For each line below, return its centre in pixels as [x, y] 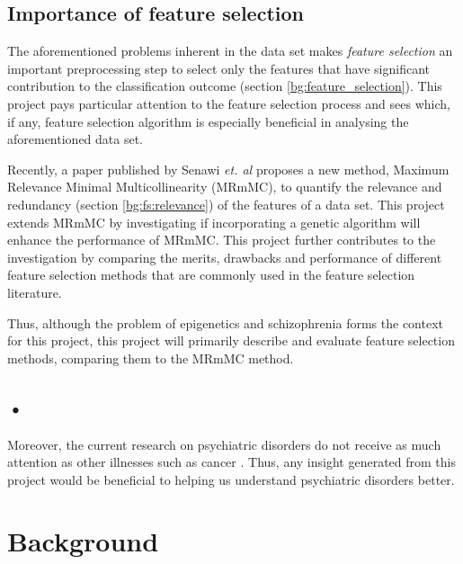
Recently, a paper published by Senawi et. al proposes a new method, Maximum [228, 169]
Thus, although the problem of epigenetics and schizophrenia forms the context [225, 322]
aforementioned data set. [76, 139]
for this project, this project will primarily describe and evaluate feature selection [231, 340]
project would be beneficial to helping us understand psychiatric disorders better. [231, 479]
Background [83, 541]
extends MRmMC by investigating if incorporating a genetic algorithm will [214, 222]
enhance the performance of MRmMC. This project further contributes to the [222, 240]
